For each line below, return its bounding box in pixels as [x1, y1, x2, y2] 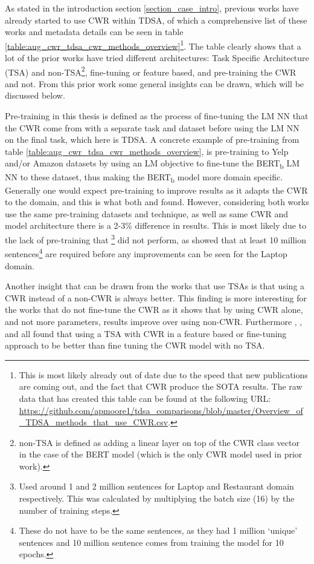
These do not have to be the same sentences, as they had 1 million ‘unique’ [19, 524, 298, 537]
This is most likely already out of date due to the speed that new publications [19, 368, 308, 381]
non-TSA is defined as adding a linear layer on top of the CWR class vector [19, 436, 300, 448]
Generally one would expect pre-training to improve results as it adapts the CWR [5, 183, 308, 196]
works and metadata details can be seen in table [5, 25, 184, 38]
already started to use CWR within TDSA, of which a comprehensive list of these [5, 13, 307, 26]
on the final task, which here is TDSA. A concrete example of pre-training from [5, 133, 300, 146]
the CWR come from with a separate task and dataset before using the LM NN [5, 121, 300, 134]
